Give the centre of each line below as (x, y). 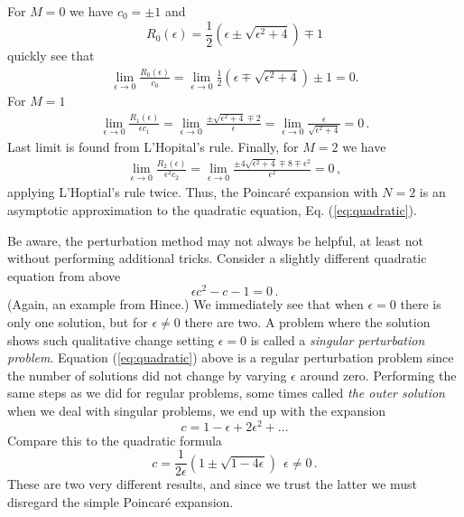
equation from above (64, 275)
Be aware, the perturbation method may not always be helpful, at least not (215, 240)
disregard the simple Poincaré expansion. (121, 501)
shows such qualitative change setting (111, 339)
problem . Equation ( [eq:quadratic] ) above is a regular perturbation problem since (231, 357)
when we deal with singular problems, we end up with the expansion (197, 410)
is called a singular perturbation (338, 339)
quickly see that (51, 56)
